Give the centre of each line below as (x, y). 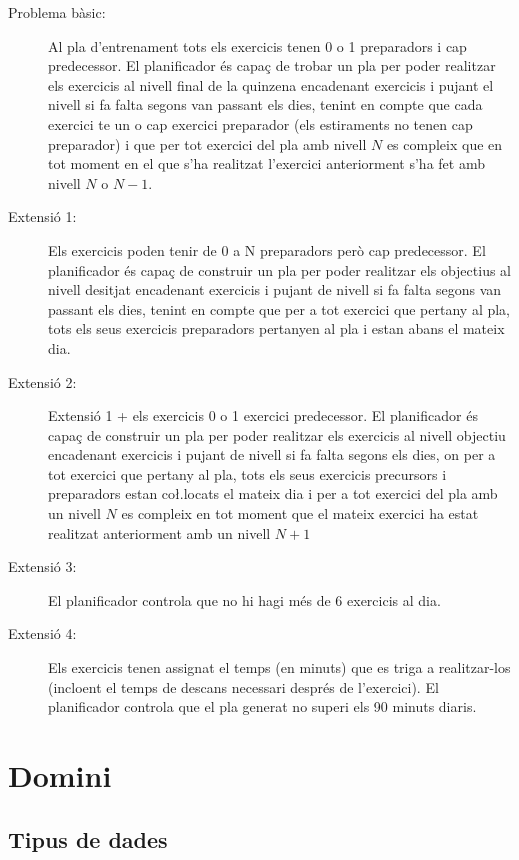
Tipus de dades (88, 838)
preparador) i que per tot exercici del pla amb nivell (207, 143)
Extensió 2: (42, 381)
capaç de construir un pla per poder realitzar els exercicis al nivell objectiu (277, 434)
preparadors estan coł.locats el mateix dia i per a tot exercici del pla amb (273, 493)
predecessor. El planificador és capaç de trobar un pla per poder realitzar (272, 65)
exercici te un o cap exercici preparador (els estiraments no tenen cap (260, 123)
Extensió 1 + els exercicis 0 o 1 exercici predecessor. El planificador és (263, 415)
